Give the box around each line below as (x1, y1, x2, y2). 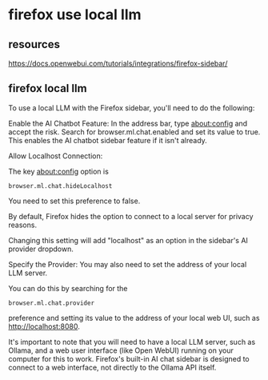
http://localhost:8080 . (8, 322, 80, 331)
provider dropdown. (8, 244, 74, 254)
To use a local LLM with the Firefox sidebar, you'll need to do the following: (8, 102, 255, 113)
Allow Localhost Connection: (8, 150, 103, 161)
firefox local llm (8, 82, 87, 95)
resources (8, 38, 60, 51)
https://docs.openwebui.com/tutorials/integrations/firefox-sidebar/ (8, 58, 228, 68)
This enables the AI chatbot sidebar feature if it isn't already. (8, 135, 208, 145)
